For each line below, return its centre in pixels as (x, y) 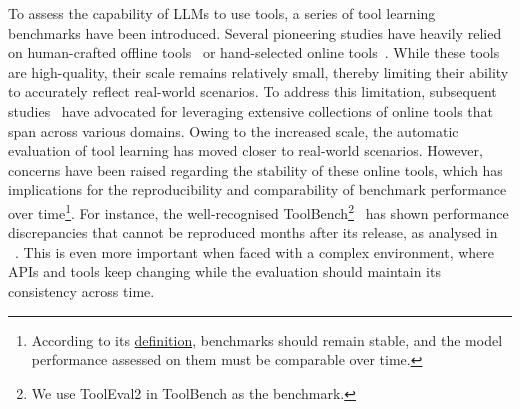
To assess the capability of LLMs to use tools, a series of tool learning (222, 13)
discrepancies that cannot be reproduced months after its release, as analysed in (253, 232)
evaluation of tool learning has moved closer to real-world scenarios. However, (245, 150)
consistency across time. (81, 290)
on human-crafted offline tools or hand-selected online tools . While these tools (254, 52)
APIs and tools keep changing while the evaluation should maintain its (224, 271)
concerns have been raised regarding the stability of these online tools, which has (255, 169)
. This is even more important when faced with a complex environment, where (254, 251)
